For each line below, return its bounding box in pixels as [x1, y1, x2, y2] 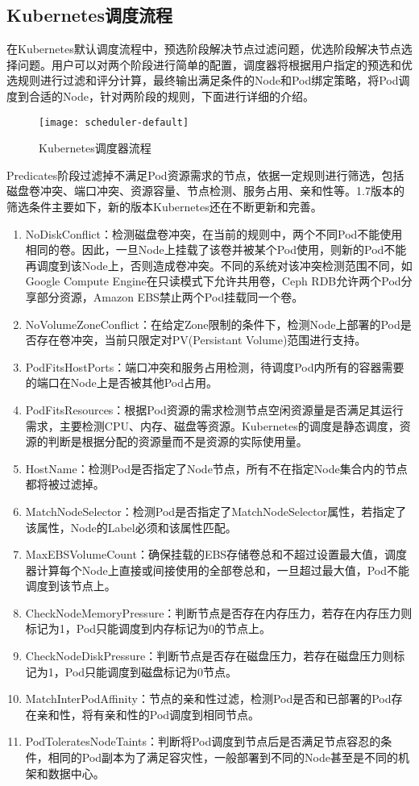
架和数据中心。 [25, 764, 105, 781]
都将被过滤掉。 [25, 476, 105, 493]
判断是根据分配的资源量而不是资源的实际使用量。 [48, 433, 308, 450]
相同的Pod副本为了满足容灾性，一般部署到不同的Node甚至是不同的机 [48, 749, 410, 766]
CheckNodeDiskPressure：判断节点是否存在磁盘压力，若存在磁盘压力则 [25, 647, 394, 664]
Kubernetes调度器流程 [39, 139, 151, 156]
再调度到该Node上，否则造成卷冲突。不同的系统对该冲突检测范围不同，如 [25, 256, 413, 273]
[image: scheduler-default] [39, 116, 189, 128]
